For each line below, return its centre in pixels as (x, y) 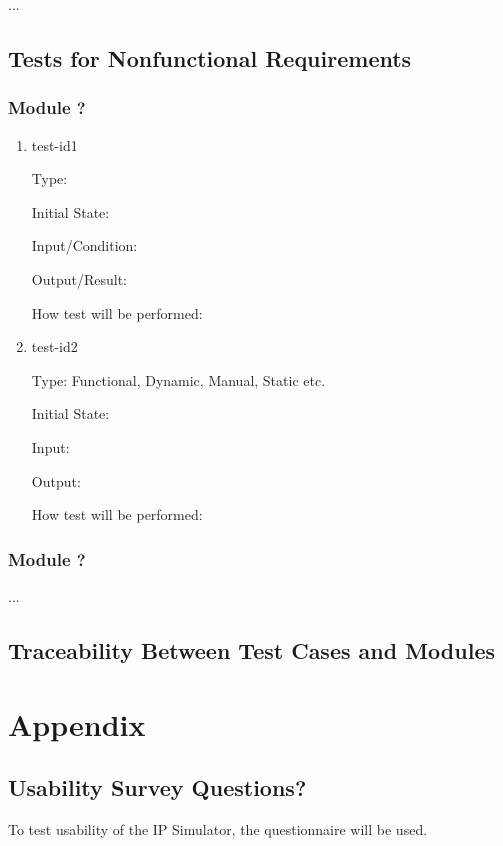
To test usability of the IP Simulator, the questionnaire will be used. (218, 828)
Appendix (77, 723)
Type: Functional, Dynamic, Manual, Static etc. (178, 379)
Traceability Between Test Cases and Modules (251, 649)
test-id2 (54, 346)
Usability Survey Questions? (157, 787)
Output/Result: (79, 278)
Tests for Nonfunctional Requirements (210, 57)
